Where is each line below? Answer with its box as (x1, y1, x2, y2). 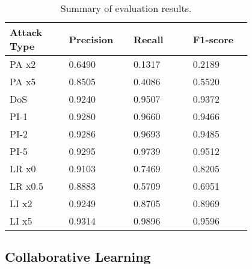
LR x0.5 (10, 179, 44, 193)
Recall (134, 32, 164, 46)
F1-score (192, 32, 234, 46)
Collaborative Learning (5, 247, 151, 266)
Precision (69, 32, 114, 46)
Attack (10, 25, 43, 39)
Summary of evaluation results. (60, 1, 192, 15)
